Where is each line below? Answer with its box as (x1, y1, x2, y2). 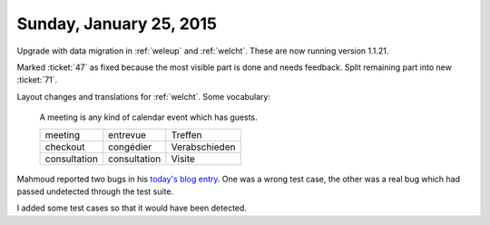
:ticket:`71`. (16, 74, 58, 85)
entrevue (107, 128, 147, 141)
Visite (171, 152, 195, 165)
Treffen (171, 128, 203, 141)
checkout (44, 141, 85, 153)
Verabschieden (171, 141, 236, 153)
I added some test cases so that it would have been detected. (16, 202, 247, 213)
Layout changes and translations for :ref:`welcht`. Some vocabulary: (16, 91, 271, 102)
